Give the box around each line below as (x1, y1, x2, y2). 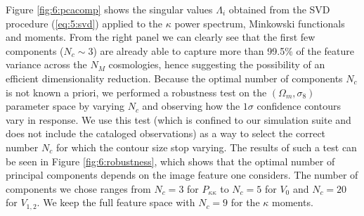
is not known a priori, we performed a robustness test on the (6, 84, 267, 99)
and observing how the (142, 99, 240, 113)
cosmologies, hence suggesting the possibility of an (108, 57, 325, 72)
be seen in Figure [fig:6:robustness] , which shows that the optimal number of (6, 153, 335, 168)
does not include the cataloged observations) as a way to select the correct (6, 126, 326, 141)
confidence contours (256, 99, 341, 113)
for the (230, 195, 260, 210)
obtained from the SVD (228, 2, 330, 16)
